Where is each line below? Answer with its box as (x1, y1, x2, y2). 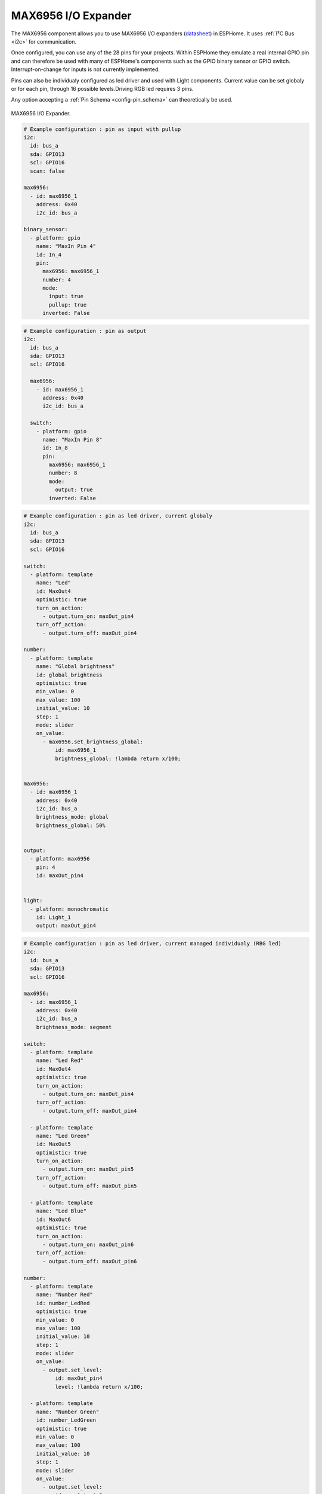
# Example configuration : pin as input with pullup (23, 125, 181, 133)
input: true (48, 293, 83, 300)
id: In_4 (36, 251, 62, 258)
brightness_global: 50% (36, 822, 106, 829)
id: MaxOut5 (36, 1141, 72, 1147)
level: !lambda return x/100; (54, 1383, 143, 1390)
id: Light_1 (36, 914, 72, 920)
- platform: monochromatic (30, 905, 109, 913)
